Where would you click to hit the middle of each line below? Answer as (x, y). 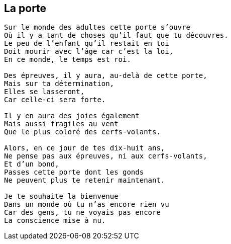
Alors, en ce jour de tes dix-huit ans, (85, 148)
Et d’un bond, (32, 164)
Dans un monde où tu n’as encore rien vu (87, 205)
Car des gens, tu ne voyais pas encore (82, 213)
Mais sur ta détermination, (59, 84)
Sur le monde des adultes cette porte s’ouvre (97, 27)
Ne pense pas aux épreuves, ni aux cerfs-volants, (106, 156)
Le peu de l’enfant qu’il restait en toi (87, 44)
